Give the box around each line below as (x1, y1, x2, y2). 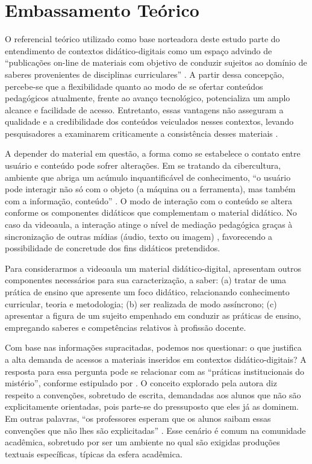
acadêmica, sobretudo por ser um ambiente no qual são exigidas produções (5, 436, 280, 448)
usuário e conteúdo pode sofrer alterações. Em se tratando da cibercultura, (5, 159, 281, 172)
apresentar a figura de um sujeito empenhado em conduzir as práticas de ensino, (5, 309, 301, 322)
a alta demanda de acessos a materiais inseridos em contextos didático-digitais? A (5, 353, 307, 365)
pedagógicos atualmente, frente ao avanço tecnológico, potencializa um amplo (5, 92, 290, 104)
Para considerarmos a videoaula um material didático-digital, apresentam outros (5, 262, 301, 274)
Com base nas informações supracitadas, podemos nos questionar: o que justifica (5, 341, 302, 354)
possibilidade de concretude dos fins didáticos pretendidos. (5, 242, 220, 254)
